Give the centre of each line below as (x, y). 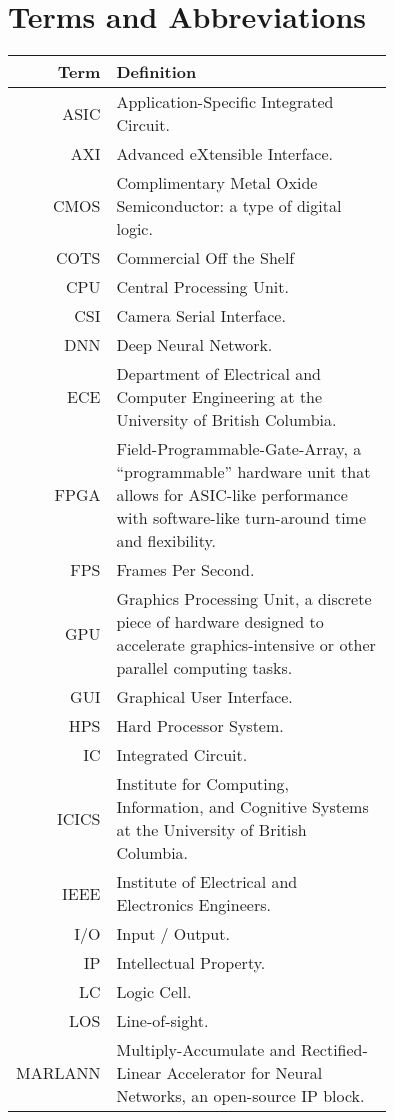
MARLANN (58, 1073)
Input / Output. (173, 934)
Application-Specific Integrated (225, 102)
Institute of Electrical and (207, 882)
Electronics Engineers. (193, 905)
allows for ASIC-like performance (232, 495)
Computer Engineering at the (219, 397)
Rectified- (334, 1050)
